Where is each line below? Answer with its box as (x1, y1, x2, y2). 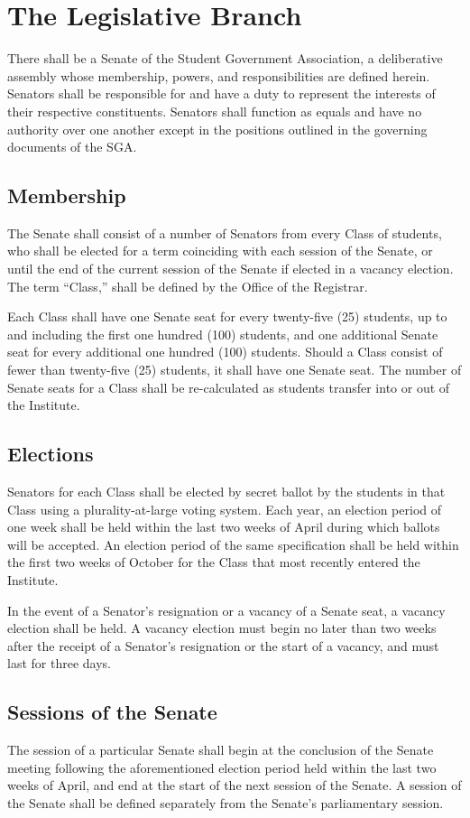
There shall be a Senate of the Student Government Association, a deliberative (7, 49, 443, 68)
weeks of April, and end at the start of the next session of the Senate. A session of (7, 776, 462, 795)
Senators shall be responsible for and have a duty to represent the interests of (7, 84, 436, 103)
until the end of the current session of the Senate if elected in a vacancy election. (7, 259, 454, 278)
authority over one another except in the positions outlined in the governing (7, 119, 428, 138)
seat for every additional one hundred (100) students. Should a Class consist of (7, 342, 443, 361)
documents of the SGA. (7, 137, 137, 156)
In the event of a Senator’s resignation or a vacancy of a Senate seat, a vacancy (7, 600, 446, 619)
